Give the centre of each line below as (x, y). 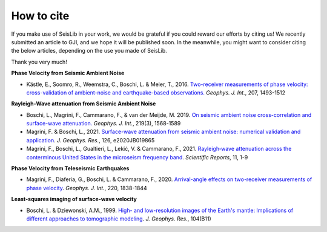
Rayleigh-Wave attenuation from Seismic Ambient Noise (84, 104)
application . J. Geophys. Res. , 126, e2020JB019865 (91, 140)
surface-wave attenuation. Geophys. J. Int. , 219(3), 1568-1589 (104, 124)
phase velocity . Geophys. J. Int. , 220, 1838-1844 (87, 188)
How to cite (40, 16)
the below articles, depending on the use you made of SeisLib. (89, 51)
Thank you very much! (39, 62)
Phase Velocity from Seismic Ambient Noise (68, 73)
